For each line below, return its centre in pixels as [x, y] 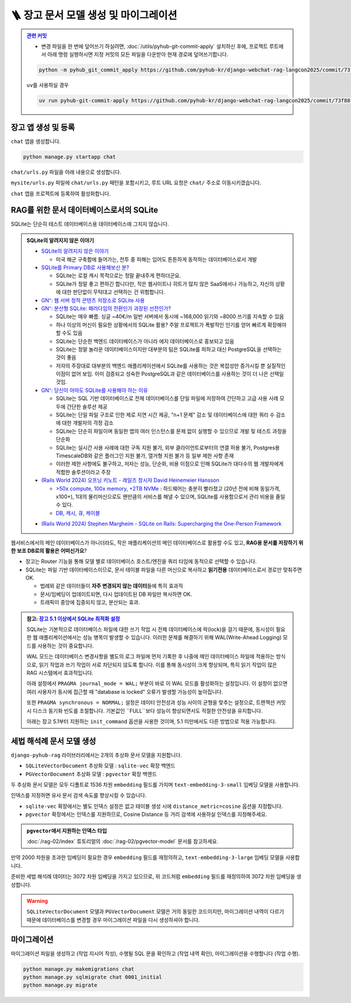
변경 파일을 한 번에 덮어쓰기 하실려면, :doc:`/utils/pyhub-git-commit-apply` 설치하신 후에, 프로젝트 [155, 46]
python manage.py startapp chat [70, 157]
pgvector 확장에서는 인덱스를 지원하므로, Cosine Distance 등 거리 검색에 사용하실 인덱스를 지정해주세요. [146, 814]
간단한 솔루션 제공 [87, 406]
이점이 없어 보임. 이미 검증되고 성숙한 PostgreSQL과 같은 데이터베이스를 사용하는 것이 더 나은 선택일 [170, 374]
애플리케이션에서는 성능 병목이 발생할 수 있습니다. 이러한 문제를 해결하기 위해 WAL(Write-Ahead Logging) [160, 637]
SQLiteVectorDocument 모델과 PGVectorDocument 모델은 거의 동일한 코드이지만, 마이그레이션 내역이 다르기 [155, 912]
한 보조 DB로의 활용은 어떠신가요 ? [49, 550]
